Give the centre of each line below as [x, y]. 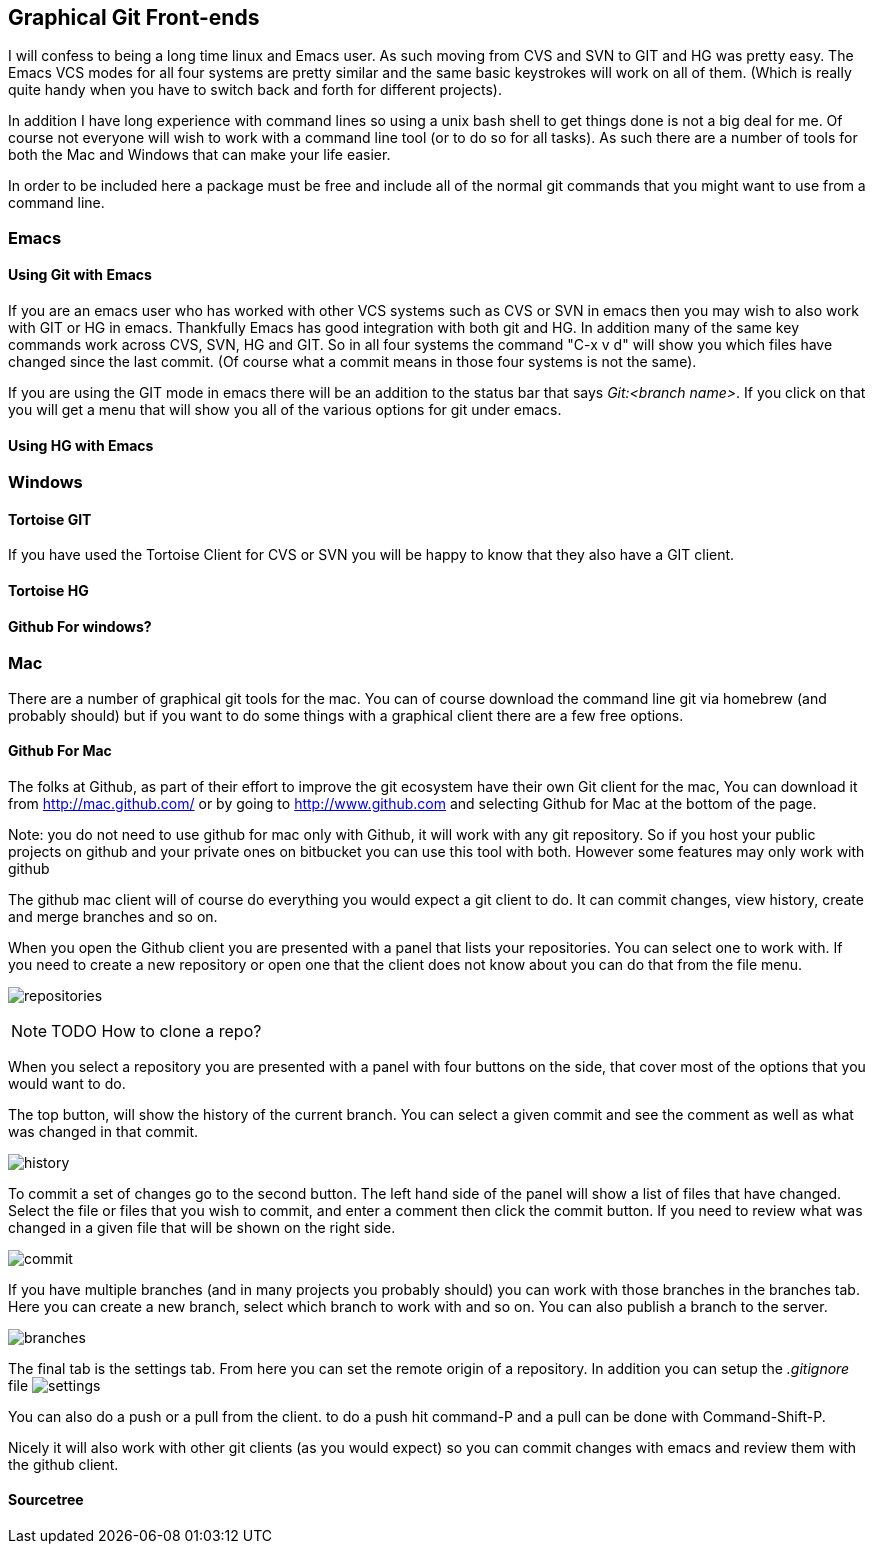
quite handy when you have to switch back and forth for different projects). [255, 90]
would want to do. [67, 1083]
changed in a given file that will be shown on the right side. [202, 1227]
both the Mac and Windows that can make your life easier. [199, 155]
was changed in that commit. [103, 1131]
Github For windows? [80, 626]
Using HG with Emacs [81, 445]
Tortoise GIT [50, 519]
